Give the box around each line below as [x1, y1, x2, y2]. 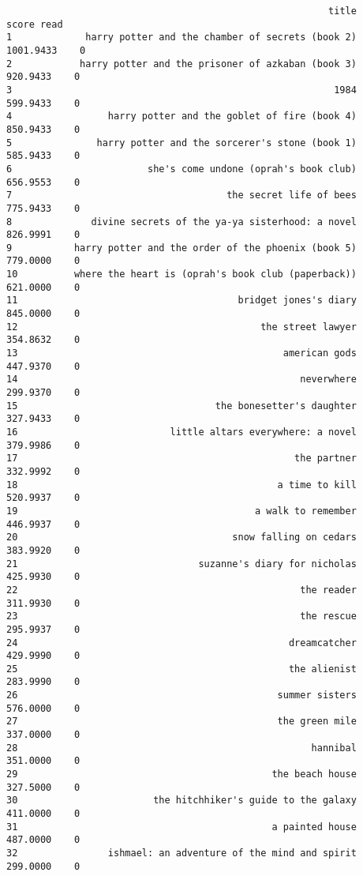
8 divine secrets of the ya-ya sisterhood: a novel [6, 216, 357, 227]
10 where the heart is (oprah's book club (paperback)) [6, 269, 357, 280]
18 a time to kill [6, 479, 357, 491]
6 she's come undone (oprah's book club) [6, 163, 357, 175]
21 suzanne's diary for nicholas [6, 558, 357, 570]
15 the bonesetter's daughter [6, 400, 357, 412]
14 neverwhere [6, 374, 357, 385]
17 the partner [6, 453, 357, 464]
